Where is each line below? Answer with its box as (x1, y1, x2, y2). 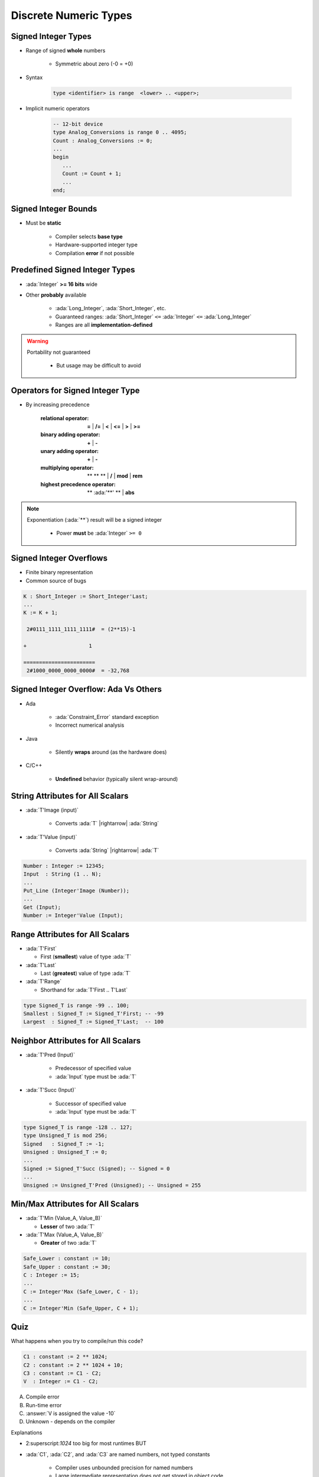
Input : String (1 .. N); (23, 871, 102, 877)
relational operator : (40, 414, 89, 422)
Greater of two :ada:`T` (40, 1239, 97, 1247)
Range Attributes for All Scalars (11, 929, 130, 939)
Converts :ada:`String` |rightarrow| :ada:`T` (55, 847, 159, 854)
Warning (27, 337, 48, 345)
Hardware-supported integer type (55, 241, 138, 248)
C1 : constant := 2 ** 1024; (23, 1354, 108, 1360)
